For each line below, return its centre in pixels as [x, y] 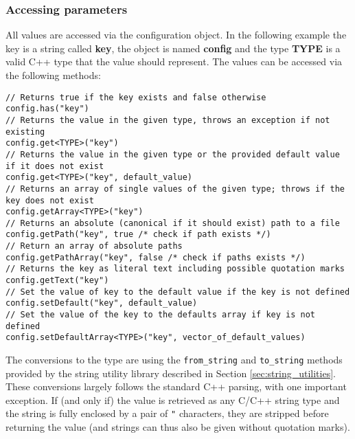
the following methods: [53, 75]
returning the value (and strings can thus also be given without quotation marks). [178, 427]
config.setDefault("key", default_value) [102, 303]
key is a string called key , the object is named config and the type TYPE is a [173, 48]
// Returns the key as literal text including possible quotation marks [175, 269]
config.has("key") [47, 109]
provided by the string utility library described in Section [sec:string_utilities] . [171, 373]
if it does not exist [55, 166]
